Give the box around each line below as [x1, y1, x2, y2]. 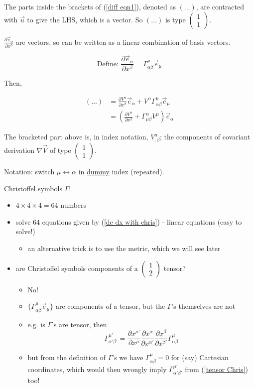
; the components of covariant [160, 131, 251, 142]
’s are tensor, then [51, 319, 107, 329]
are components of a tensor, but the [55, 301, 165, 311]
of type [49, 145, 71, 155]
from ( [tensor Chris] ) [185, 364, 248, 374]
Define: [97, 60, 119, 68]
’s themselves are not [171, 301, 236, 311]
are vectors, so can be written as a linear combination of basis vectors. [15, 36, 231, 47]
